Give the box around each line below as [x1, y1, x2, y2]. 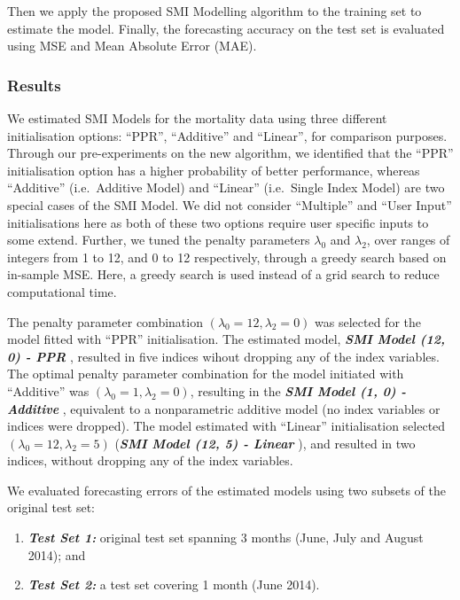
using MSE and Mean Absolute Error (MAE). [7, 36, 257, 55]
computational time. [7, 282, 117, 300]
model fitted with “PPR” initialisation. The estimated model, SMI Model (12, [7, 330, 445, 348]
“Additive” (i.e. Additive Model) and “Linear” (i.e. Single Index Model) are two [7, 178, 445, 197]
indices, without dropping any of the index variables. [7, 451, 293, 470]
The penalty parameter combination [7, 312, 203, 331]
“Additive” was [7, 381, 90, 400]
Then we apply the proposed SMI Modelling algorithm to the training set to [7, 2, 422, 19]
